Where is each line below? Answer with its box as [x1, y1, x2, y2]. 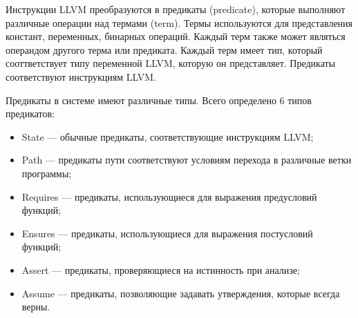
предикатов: [6, 106, 55, 121]
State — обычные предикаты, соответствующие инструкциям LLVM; [21, 129, 314, 143]
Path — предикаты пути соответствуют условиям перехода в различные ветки [21, 152, 352, 167]
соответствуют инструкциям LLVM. [6, 69, 156, 83]
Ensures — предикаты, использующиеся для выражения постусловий [21, 226, 313, 240]
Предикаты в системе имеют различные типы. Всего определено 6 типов [6, 92, 312, 107]
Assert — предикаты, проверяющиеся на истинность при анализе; [21, 262, 300, 277]
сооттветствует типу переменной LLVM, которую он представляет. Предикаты [6, 56, 336, 70]
